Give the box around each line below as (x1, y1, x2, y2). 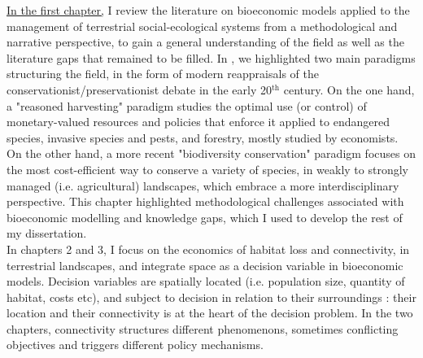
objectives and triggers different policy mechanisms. (7, 336, 264, 353)
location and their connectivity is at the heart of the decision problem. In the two (7, 304, 413, 321)
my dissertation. (7, 225, 87, 242)
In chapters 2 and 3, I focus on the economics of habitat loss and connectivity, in (7, 240, 410, 257)
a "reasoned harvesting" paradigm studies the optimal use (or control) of (7, 97, 367, 114)
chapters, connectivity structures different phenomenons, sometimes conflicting (7, 320, 399, 337)
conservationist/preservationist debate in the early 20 (7, 81, 272, 98)
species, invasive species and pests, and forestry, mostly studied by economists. (7, 129, 399, 146)
